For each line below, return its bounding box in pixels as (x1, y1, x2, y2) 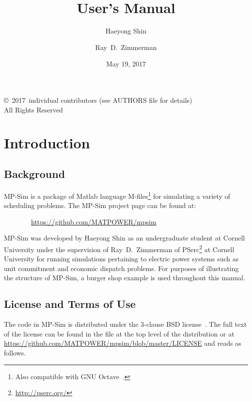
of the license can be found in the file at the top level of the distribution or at (4, 328, 235, 338)
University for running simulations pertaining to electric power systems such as (4, 254, 239, 264)
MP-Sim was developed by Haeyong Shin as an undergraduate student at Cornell (4, 233, 245, 243)
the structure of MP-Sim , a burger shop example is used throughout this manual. (4, 273, 245, 283)
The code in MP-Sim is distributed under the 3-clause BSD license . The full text (4, 319, 247, 329)
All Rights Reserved (4, 104, 63, 114)
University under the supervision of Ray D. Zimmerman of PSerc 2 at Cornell (4, 242, 235, 254)
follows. (4, 347, 26, 357)
